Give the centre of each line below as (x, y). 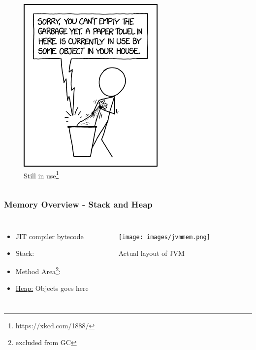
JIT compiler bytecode (49, 236)
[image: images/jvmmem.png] (164, 237)
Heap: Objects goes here (52, 288)
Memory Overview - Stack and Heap (78, 204)
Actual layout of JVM (151, 253)
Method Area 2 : (38, 270)
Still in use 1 (41, 175)
